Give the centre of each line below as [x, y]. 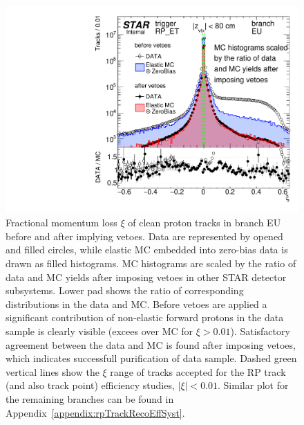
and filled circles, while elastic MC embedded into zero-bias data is [147, 250]
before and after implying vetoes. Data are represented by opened [144, 236]
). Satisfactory [260, 331]
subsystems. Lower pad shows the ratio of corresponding [125, 290]
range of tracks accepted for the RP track [198, 371]
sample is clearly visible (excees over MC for [99, 331]
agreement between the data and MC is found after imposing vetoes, [151, 344]
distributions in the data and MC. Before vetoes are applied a [136, 304]
